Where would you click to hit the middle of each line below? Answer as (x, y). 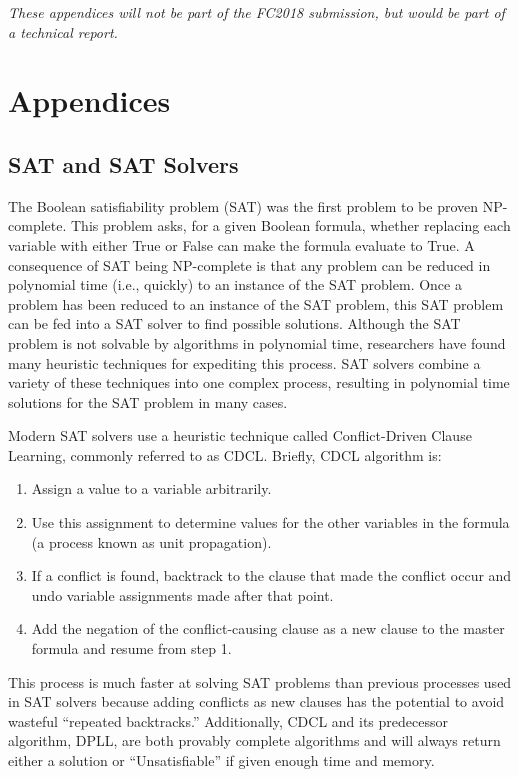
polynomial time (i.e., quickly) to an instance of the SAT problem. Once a (235, 284)
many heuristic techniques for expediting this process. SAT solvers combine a (244, 362)
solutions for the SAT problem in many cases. (148, 401)
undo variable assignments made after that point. (182, 594)
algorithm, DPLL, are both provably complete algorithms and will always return (254, 740)
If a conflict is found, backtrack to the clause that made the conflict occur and (271, 575)
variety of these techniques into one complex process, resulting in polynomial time (259, 382)
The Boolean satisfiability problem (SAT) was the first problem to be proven (243, 205)
